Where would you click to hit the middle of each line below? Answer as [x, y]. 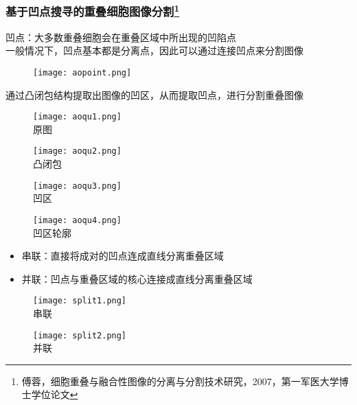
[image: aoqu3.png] [77, 186]
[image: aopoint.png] [82, 72]
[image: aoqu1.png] [77, 117]
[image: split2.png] [80, 335]
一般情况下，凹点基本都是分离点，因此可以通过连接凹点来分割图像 [154, 50]
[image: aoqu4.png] [77, 220]
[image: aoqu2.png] [77, 151]
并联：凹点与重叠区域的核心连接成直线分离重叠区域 [137, 278]
